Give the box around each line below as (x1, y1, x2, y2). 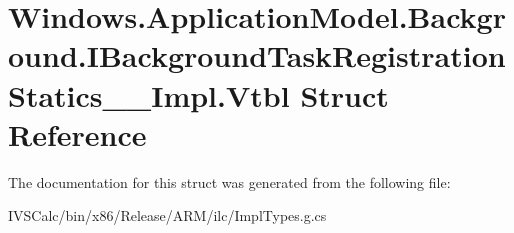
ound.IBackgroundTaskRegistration (8, 35, 506, 76)
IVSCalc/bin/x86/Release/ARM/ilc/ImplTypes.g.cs (8, 205, 327, 226)
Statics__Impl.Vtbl (8, 74, 290, 115)
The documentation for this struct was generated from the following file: (8, 171, 451, 192)
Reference (8, 113, 147, 154)
